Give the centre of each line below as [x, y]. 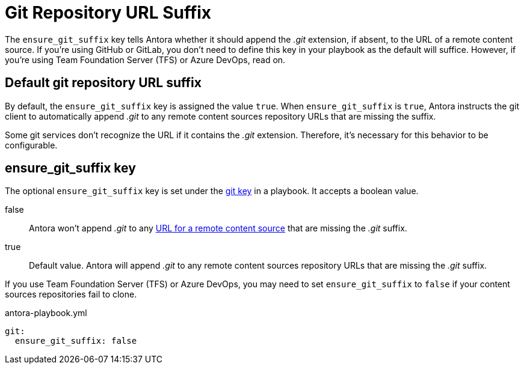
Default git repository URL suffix [103, 83]
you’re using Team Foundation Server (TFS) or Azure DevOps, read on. [145, 59]
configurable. [31, 145]
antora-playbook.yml [46, 313]
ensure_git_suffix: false [76, 341]
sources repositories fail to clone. [71, 294]
